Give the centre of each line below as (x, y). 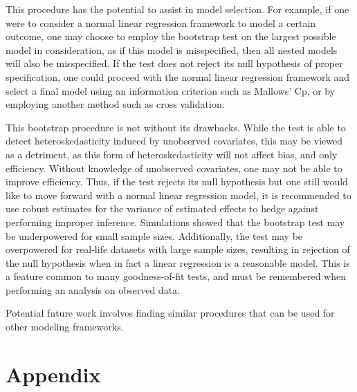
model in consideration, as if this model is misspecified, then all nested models (172, 49)
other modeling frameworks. (65, 327)
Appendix (53, 374)
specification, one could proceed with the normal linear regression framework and (178, 76)
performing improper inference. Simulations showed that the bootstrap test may (175, 222)
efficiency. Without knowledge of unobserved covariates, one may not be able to (174, 168)
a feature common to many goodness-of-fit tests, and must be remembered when (176, 276)
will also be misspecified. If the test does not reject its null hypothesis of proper (174, 63)
